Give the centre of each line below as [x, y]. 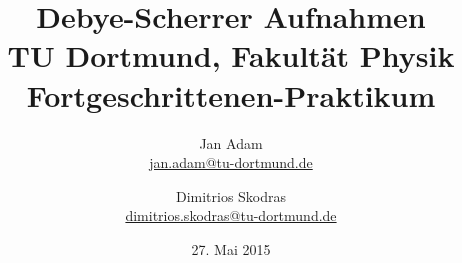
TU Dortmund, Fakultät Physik [231, 55]
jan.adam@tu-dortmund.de [231, 162]
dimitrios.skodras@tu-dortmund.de [231, 215]
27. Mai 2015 [231, 248]
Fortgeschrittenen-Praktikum [231, 94]
